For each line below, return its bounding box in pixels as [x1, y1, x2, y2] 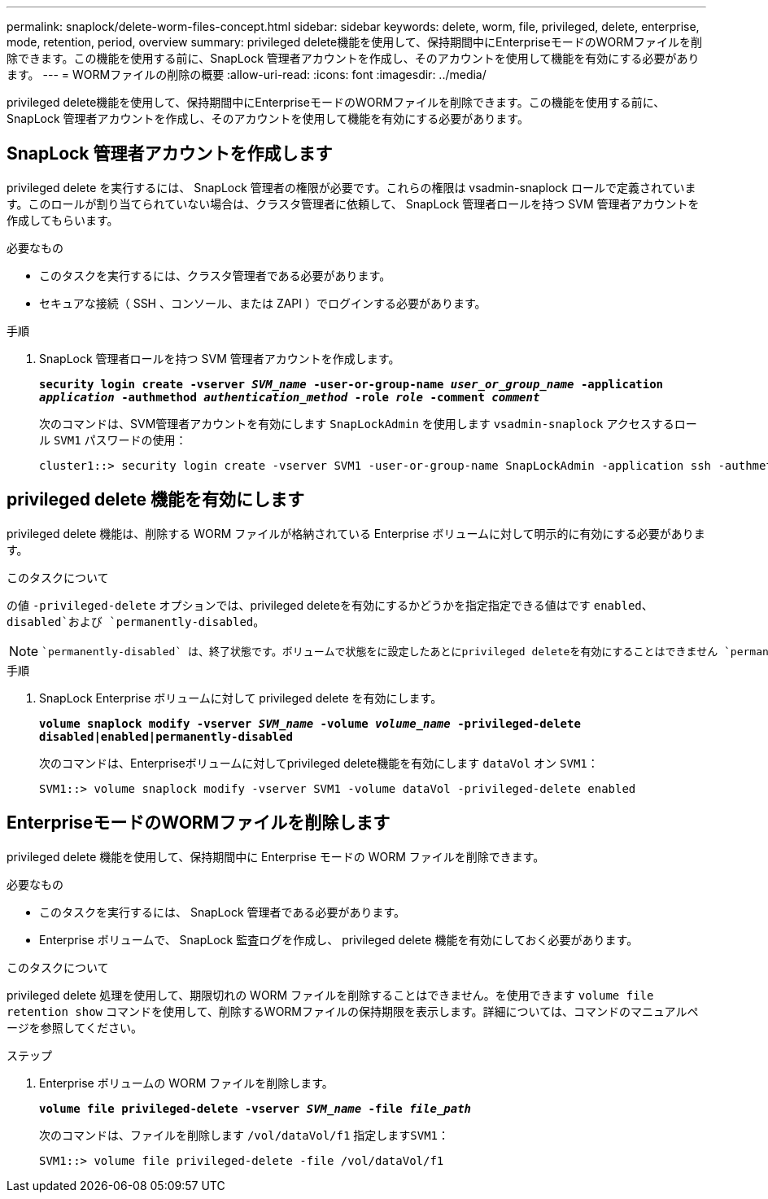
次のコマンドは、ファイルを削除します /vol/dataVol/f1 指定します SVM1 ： [39, 1127, 450, 1142]
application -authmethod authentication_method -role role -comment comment [39, 390, 540, 404]
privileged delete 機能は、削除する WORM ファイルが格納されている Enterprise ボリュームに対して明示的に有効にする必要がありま [7, 526, 705, 540]
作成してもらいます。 [7, 212, 119, 227]
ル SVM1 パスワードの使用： [39, 432, 187, 447]
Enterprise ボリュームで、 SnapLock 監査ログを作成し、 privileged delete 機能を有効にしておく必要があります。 [39, 932, 639, 947]
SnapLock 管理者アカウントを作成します [7, 143, 333, 164]
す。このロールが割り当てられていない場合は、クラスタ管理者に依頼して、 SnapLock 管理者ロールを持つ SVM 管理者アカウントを [7, 196, 700, 211]
